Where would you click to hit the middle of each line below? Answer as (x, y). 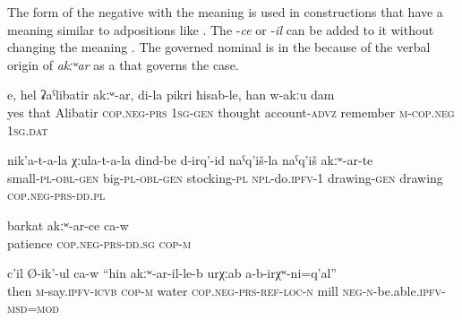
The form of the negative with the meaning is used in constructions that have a (225, 12)
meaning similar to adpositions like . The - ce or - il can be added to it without (221, 29)
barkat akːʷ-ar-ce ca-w (68, 225)
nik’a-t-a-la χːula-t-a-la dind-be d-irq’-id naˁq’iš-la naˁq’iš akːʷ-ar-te (190, 160)
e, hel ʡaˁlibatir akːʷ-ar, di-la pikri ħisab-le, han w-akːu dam (171, 95)
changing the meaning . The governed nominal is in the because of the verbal (219, 47)
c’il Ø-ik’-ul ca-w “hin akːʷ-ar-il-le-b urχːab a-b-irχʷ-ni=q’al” (172, 273)
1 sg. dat (28, 130)
